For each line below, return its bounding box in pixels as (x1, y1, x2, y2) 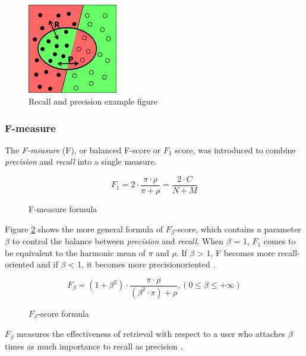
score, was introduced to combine (175, 143, 296, 156)
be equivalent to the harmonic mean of (5, 246, 146, 259)
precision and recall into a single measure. (5, 155, 157, 168)
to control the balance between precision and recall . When (12, 235, 224, 247)
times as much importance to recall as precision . (5, 339, 183, 352)
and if (37, 258, 58, 270)
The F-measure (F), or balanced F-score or (5, 143, 161, 156)
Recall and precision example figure (29, 94, 157, 107)
